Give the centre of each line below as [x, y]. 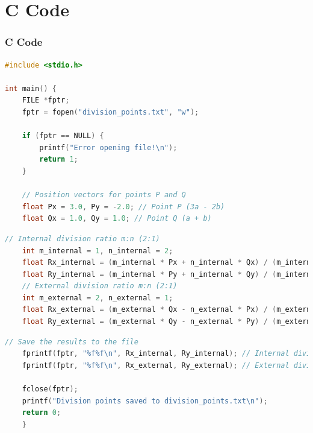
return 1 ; [59, 160]
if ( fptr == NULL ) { [63, 136]
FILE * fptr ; [46, 100]
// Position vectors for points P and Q [104, 195]
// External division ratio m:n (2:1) [100, 286]
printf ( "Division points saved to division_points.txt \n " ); [145, 401]
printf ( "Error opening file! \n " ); [108, 147]
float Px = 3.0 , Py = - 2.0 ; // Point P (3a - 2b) [123, 207]
